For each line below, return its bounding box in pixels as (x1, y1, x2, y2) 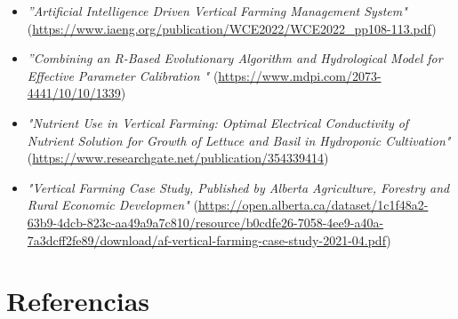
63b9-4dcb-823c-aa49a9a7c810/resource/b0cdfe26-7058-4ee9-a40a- (27, 212, 384, 231)
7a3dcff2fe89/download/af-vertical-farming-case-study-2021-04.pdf (27, 230, 387, 249)
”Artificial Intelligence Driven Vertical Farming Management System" (27, 2, 407, 20)
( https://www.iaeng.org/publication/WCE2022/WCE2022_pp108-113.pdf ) (27, 19, 437, 37)
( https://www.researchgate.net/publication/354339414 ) (27, 148, 329, 167)
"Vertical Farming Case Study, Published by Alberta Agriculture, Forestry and (27, 178, 450, 196)
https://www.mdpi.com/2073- (218, 66, 382, 84)
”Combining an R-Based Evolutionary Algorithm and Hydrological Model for (27, 49, 443, 68)
